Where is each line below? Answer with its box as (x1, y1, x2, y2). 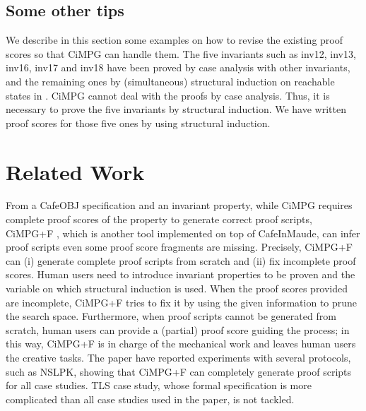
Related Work (6, 157, 145, 186)
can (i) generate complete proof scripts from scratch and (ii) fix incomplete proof (6, 253, 356, 268)
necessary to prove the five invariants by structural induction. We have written (6, 102, 346, 117)
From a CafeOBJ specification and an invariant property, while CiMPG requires (6, 198, 353, 213)
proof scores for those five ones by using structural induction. (6, 115, 271, 130)
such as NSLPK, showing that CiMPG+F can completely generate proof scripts (6, 364, 352, 379)
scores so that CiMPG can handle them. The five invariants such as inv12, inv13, (6, 46, 356, 61)
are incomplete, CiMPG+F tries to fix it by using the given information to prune (6, 294, 358, 309)
